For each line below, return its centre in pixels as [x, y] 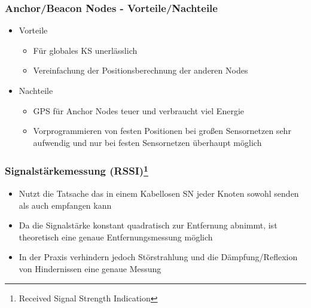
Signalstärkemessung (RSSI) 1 [77, 170]
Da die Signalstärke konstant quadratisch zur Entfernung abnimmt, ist [148, 225]
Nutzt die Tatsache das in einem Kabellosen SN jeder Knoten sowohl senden [159, 193]
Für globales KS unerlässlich [85, 50]
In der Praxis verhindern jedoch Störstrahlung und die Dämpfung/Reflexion [158, 257]
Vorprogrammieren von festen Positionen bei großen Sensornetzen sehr [162, 131]
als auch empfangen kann [65, 205]
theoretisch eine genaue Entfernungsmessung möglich [116, 237]
